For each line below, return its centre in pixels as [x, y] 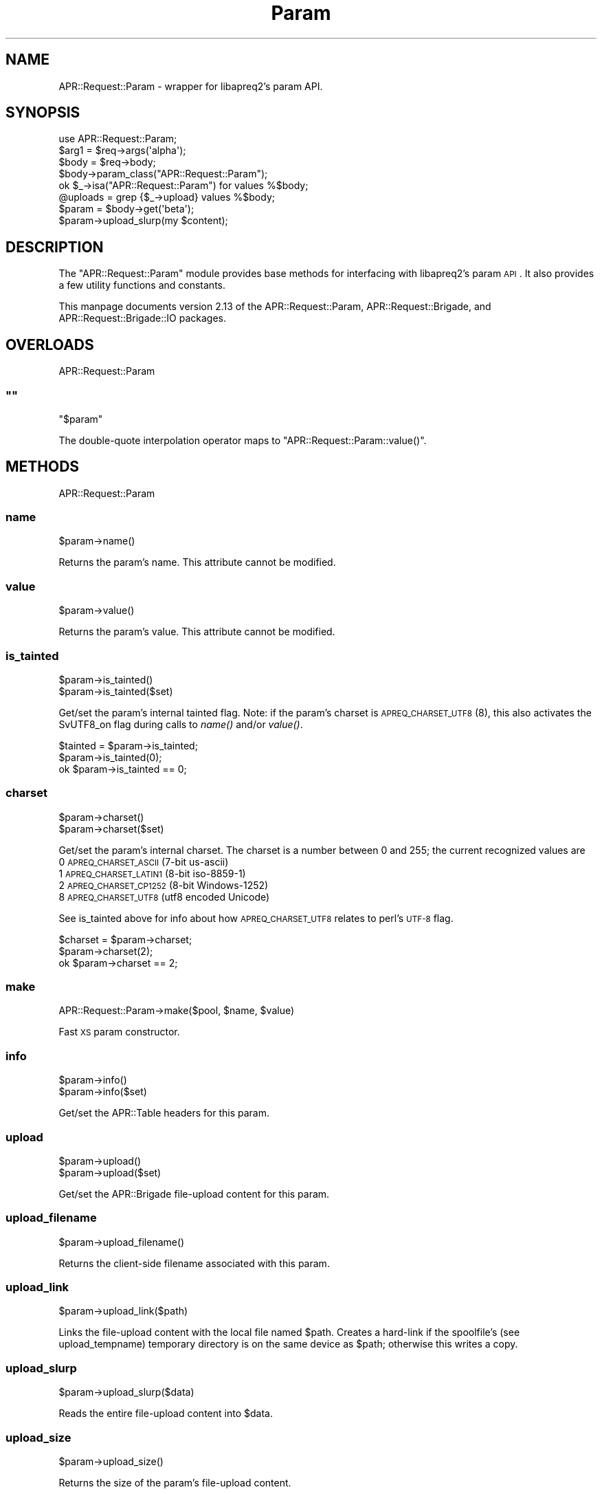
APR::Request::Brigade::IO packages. [142, 318]
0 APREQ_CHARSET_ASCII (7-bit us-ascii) [144, 861]
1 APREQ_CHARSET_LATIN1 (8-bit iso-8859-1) [152, 873]
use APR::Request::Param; [118, 139]
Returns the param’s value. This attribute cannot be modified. [197, 632]
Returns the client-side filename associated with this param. [194, 1263]
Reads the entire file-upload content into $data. [166, 1414]
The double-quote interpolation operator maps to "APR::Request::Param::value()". [243, 440]
